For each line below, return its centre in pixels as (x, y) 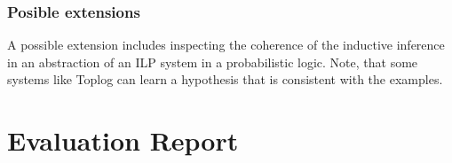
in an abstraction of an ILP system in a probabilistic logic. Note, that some (213, 62)
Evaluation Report (123, 140)
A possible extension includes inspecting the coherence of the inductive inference (226, 45)
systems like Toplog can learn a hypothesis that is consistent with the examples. (225, 79)
